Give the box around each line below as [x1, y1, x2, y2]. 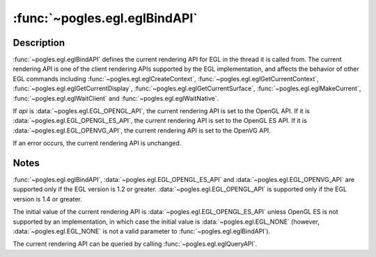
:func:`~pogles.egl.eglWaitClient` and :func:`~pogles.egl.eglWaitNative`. [13, 94, 219, 102]
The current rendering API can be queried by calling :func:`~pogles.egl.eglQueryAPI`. [13, 240, 258, 248]
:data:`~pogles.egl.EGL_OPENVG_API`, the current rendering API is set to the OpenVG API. [13, 126, 271, 135]
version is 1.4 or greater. [13, 194, 83, 203]
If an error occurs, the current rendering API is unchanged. [13, 139, 182, 147]
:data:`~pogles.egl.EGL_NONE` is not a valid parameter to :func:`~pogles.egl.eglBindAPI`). [13, 227, 271, 235]
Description [13, 37, 65, 49]
